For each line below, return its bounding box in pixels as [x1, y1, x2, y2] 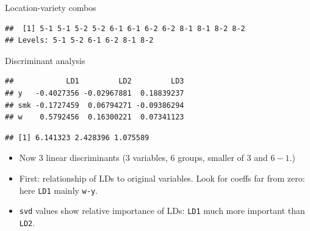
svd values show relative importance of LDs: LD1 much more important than [19, 204, 305, 217]
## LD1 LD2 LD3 [5, 77, 184, 86]
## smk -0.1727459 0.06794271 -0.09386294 [5, 101, 184, 110]
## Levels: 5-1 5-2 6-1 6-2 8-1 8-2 [5, 36, 154, 45]
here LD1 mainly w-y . [19, 183, 98, 196]
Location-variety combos [5, 1, 96, 13]
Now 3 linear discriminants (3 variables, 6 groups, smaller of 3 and [19, 151, 268, 164]
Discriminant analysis [5, 54, 85, 66]
